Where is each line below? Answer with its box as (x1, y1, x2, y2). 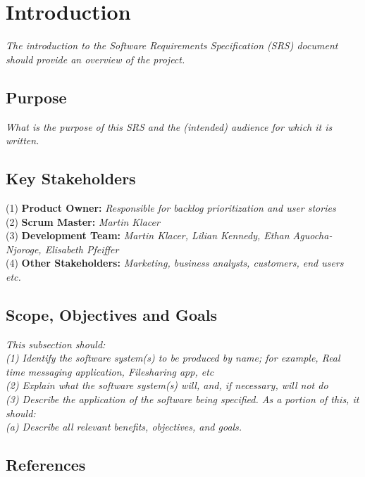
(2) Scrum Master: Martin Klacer (6, 214, 160, 229)
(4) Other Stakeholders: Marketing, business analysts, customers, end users (6, 255, 344, 270)
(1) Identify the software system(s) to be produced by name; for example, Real (6, 350, 340, 365)
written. (6, 133, 39, 148)
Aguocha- (292, 228, 333, 243)
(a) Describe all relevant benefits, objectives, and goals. (6, 419, 242, 434)
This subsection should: (6, 336, 106, 351)
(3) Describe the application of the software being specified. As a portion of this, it (6, 392, 359, 407)
